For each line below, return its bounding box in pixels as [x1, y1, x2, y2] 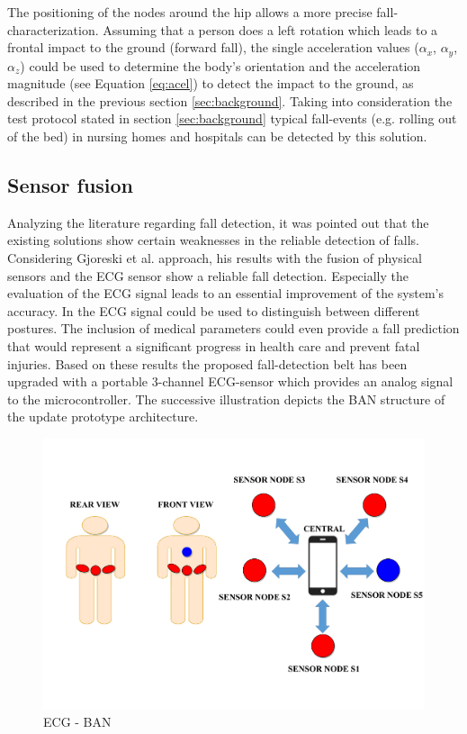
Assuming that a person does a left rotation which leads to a [103, 20, 438, 39]
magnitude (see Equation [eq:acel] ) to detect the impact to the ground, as [7, 74, 414, 93]
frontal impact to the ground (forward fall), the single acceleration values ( [7, 38, 419, 57]
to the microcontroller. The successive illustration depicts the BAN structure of [7, 389, 445, 408]
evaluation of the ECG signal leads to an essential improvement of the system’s [7, 284, 444, 303]
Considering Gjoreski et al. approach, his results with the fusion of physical [7, 249, 422, 267]
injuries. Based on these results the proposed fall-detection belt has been [7, 354, 408, 373]
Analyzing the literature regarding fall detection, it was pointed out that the [7, 213, 429, 231]
